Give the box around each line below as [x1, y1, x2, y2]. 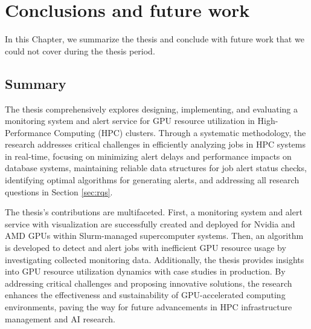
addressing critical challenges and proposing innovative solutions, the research [5, 276, 292, 289]
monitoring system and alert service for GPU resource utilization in [5, 114, 255, 127]
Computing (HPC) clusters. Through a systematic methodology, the [54, 126, 306, 138]
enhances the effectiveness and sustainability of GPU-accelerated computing [5, 288, 286, 301]
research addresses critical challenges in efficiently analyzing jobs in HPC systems [5, 138, 306, 151]
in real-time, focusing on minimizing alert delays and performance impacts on [5, 149, 292, 162]
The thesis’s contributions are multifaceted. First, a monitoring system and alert [5, 206, 303, 218]
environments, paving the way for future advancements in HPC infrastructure [5, 301, 292, 313]
